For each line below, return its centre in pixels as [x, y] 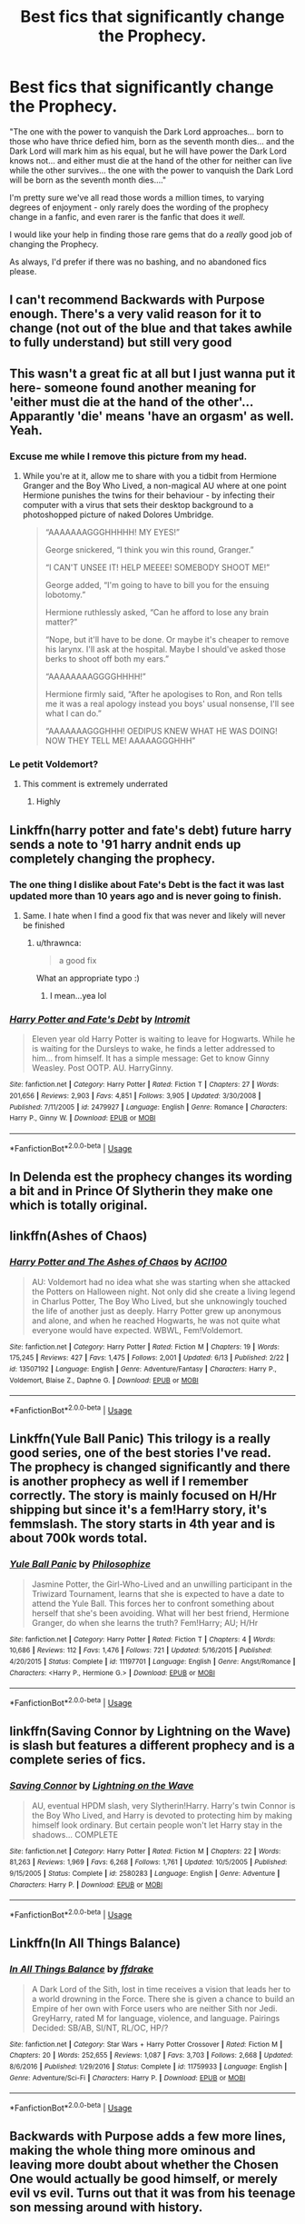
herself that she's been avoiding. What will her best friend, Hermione [160, 1613]
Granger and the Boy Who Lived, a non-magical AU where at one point [155, 486]
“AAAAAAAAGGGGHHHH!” [96, 677]
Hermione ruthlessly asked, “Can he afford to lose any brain [157, 613]
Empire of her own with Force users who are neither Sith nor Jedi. [155, 2008]
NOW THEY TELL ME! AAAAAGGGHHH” [120, 741]
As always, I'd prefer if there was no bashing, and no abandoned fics [138, 262]
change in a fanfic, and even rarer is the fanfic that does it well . [128, 216]
